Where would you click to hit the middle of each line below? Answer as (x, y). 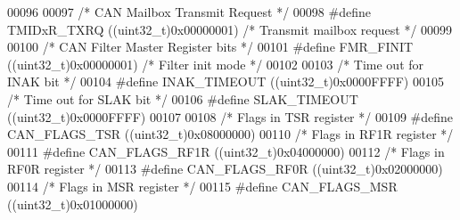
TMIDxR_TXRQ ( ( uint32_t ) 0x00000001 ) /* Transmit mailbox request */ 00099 (230, 29)
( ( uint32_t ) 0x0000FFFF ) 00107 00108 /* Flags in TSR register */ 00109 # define (230, 116)
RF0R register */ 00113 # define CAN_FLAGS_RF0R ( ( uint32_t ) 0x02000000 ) (225, 169)
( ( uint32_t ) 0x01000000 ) (73, 204)
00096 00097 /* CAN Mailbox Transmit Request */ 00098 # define (189, 12)
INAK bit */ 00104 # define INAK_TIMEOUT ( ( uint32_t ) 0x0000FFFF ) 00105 (226, 81)
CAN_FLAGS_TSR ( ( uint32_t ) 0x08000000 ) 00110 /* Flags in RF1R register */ (230, 134)
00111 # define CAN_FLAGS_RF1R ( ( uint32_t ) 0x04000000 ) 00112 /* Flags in (226, 151)
